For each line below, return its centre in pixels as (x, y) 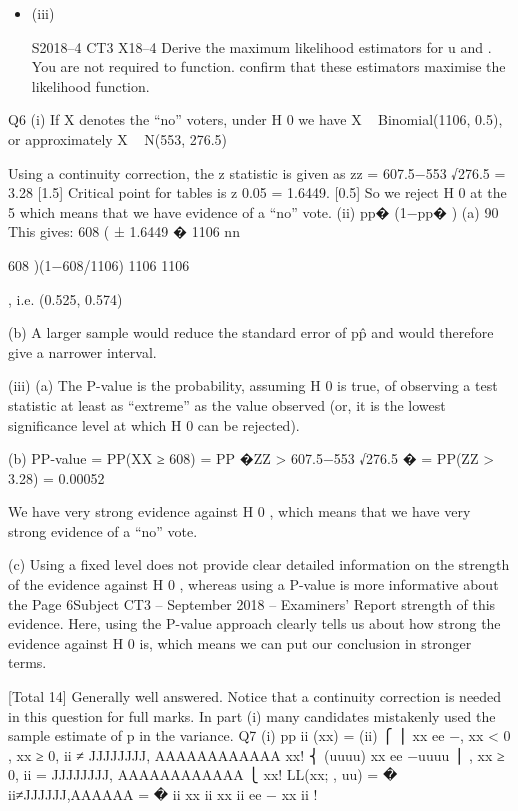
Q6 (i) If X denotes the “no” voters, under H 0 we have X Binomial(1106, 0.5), (255, 119)
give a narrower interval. (82, 351)
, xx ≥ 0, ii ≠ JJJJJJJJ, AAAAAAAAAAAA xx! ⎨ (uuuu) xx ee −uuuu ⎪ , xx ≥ (256, 754)
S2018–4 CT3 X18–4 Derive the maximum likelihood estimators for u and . (261, 46)
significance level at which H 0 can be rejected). (154, 424)
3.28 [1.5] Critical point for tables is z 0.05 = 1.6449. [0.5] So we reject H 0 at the (257, 192)
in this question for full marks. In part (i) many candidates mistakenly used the (252, 715)
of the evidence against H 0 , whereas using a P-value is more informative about (253, 584)
